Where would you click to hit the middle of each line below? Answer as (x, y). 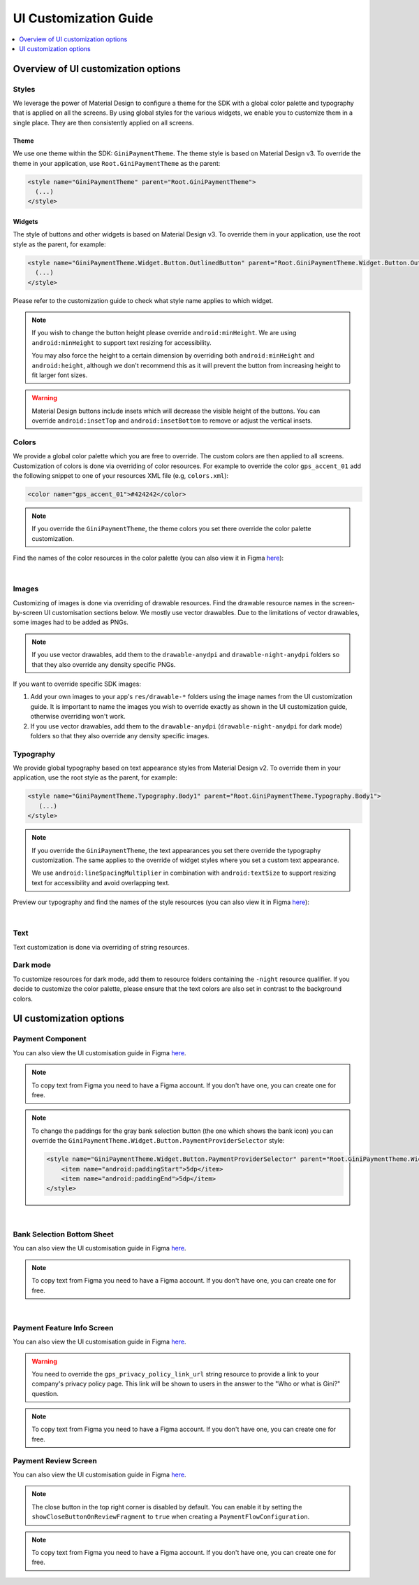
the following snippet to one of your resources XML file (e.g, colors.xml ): (121, 475)
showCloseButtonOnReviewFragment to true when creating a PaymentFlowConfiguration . (171, 1517)
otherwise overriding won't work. (78, 717)
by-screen (28, 613)
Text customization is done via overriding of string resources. (101, 947)
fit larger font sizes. (60, 375)
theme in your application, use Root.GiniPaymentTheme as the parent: (117, 163)
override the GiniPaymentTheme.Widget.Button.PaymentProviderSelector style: (158, 1141)
